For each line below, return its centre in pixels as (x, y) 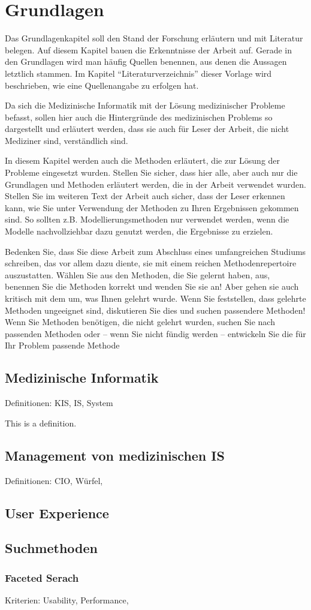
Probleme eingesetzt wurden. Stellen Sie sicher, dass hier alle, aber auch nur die (151, 172)
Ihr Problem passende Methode (62, 345)
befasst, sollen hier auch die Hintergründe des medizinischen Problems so (139, 117)
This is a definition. (41, 423)
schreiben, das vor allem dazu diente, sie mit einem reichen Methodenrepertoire (151, 263)
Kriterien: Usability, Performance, (67, 600)
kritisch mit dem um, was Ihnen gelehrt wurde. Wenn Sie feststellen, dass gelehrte (155, 298)
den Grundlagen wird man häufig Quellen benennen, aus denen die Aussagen (146, 61)
